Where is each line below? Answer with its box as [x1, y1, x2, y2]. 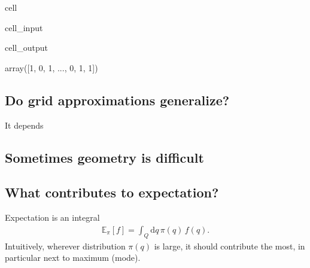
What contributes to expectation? [5, 183, 219, 202]
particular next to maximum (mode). [5, 251, 141, 264]
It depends [5, 118, 44, 131]
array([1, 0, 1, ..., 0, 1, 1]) [5, 61, 98, 74]
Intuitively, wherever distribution [5, 239, 126, 252]
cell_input [5, 21, 43, 33]
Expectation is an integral [5, 211, 100, 224]
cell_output [5, 41, 48, 54]
